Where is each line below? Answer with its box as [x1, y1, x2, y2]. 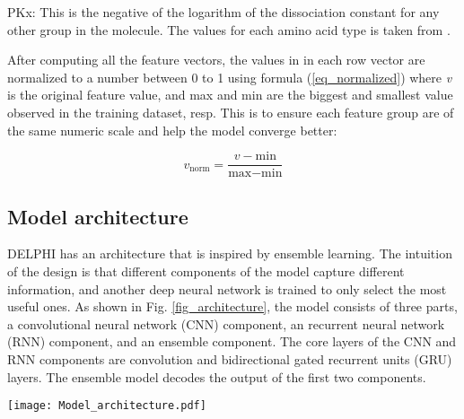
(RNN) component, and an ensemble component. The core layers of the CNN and [7, 332, 457, 351]
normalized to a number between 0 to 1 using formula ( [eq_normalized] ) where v [7, 67, 452, 86]
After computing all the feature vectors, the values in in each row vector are [7, 50, 425, 69]
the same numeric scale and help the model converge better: [7, 120, 337, 139]
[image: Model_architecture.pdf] [7, 399, 206, 413]
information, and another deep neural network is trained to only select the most [7, 279, 447, 298]
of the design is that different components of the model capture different [7, 262, 405, 281]
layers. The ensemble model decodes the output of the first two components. [7, 367, 426, 386]
